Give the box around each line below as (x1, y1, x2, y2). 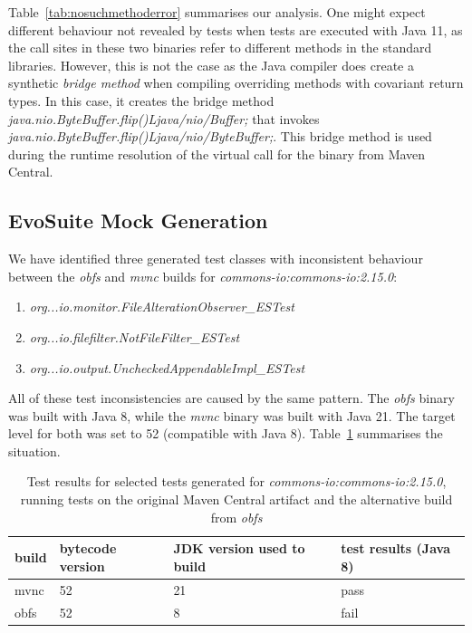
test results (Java (341, 539, 450, 558)
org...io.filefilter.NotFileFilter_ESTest (29, 327, 240, 346)
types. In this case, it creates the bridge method (8, 91, 275, 110)
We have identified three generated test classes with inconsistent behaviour (8, 249, 423, 268)
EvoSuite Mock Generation (8, 206, 268, 235)
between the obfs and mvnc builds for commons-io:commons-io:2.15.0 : (8, 266, 398, 285)
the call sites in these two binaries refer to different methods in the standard (8, 38, 432, 57)
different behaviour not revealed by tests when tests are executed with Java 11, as (8, 20, 463, 39)
